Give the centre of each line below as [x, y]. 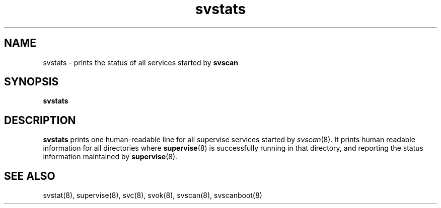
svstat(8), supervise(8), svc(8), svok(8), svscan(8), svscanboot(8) [153, 195]
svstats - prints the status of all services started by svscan [140, 62]
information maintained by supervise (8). [110, 157]
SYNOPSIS [31, 82]
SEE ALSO [30, 176]
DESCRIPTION [40, 120]
